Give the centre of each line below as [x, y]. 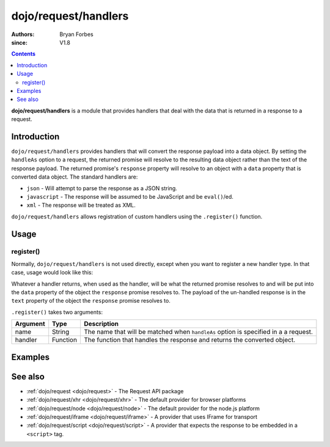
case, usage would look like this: [52, 273]
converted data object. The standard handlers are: [75, 177]
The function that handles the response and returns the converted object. [189, 340]
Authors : [23, 34]
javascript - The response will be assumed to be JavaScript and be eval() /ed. [130, 196]
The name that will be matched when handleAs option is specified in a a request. [198, 332]
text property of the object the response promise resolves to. [91, 301]
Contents [24, 54]
